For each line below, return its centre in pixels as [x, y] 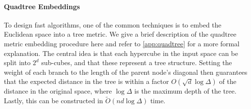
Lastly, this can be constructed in [54, 101]
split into [17, 62]
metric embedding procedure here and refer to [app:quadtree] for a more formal [122, 43]
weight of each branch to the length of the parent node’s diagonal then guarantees [126, 72]
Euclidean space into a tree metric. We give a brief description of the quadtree [120, 34]
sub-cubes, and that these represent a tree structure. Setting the [137, 62]
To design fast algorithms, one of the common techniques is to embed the [113, 24]
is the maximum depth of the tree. [185, 91]
